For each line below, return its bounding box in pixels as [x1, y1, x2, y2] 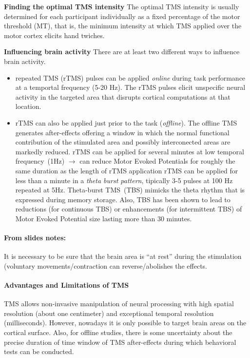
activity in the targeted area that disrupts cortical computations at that [15, 91, 231, 102]
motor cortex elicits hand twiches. [4, 30, 105, 40]
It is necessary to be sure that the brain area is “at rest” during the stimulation [4, 251, 242, 261]
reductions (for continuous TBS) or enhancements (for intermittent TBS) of [15, 204, 242, 214]
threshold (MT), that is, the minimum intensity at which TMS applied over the [4, 21, 242, 31]
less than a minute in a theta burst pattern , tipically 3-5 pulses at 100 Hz [15, 175, 233, 185]
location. [15, 101, 41, 111]
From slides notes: [4, 232, 66, 243]
